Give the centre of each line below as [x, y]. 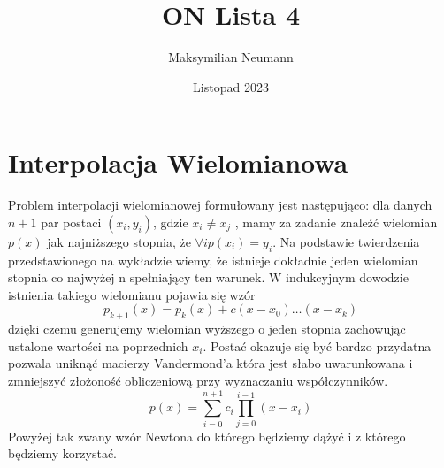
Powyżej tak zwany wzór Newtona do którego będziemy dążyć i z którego [207, 436]
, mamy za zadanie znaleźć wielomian [336, 222]
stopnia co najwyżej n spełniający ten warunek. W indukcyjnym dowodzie [208, 277]
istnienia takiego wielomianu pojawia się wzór [132, 294]
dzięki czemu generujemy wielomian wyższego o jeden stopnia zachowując [207, 329]
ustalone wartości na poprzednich [98, 345]
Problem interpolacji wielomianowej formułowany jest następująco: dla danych [220, 205]
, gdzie [170, 222]
